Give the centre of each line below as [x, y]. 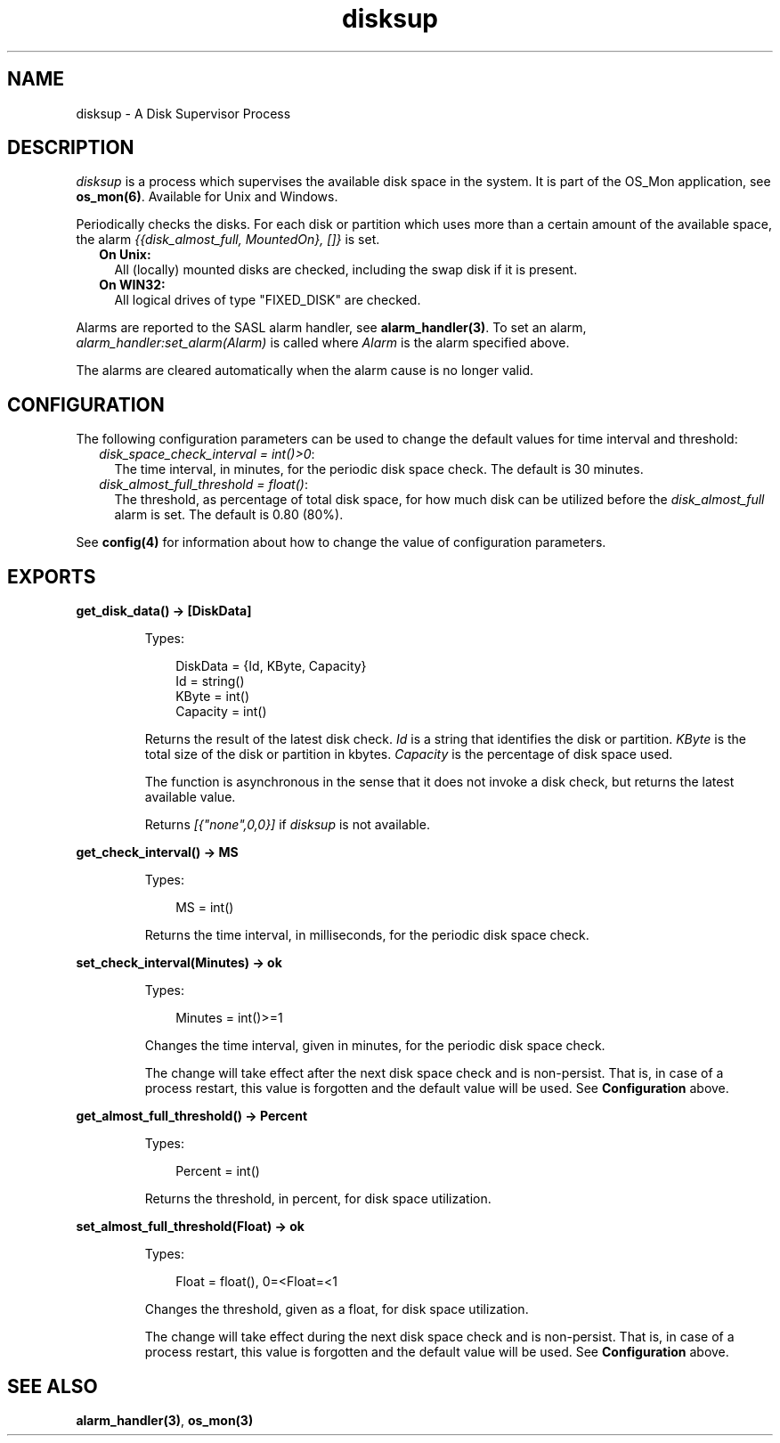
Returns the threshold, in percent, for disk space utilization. [318, 1199]
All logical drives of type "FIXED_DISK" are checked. [268, 300]
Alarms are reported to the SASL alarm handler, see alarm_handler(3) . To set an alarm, [331, 328]
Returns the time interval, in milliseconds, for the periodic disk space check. [367, 935]
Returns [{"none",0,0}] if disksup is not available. [287, 825]
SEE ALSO [53, 1386]
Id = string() [210, 681]
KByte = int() [213, 697]
